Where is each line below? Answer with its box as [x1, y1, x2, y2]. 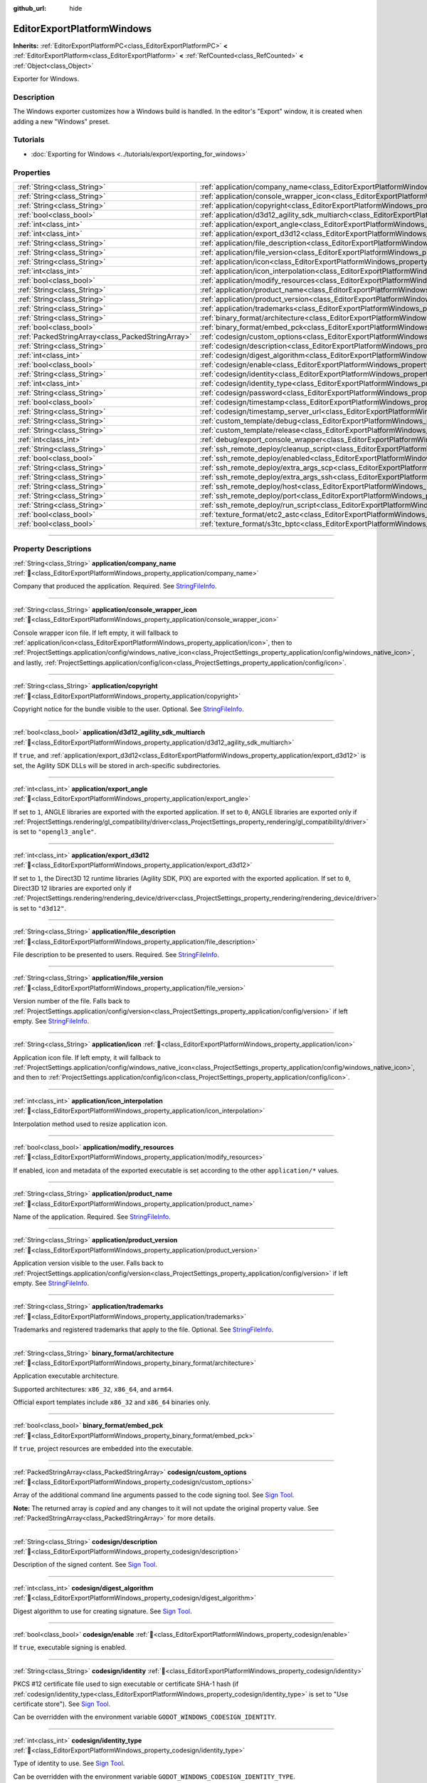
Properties [13, 168, 51, 178]
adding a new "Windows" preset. [13, 117, 110, 126]
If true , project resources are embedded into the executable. [13, 1444, 194, 1453]
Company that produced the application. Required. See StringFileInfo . [13, 582, 217, 591]
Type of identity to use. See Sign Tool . [13, 1759, 125, 1768]
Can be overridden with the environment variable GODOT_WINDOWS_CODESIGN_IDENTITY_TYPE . [13, 1772, 295, 1781]
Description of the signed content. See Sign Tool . [13, 1560, 158, 1569]
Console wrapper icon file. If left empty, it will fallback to [13, 628, 179, 637]
